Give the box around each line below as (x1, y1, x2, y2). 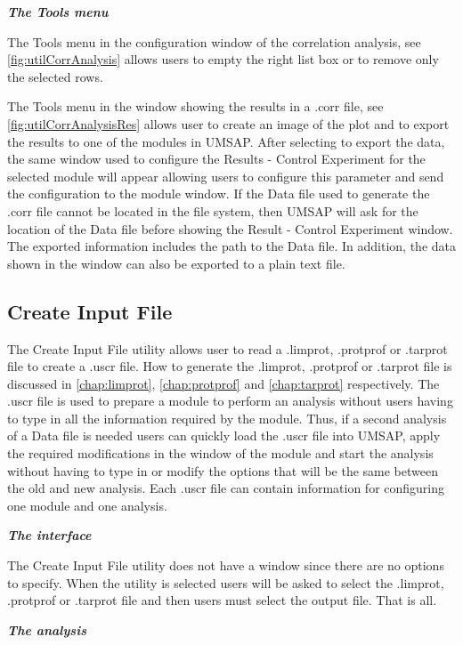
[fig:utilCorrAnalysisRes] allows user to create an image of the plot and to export (7, 114, 450, 133)
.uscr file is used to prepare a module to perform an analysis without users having (7, 391, 453, 410)
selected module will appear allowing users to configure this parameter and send (7, 166, 444, 185)
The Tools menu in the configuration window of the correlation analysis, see (7, 32, 421, 51)
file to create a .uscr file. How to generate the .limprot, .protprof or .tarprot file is (7, 357, 452, 375)
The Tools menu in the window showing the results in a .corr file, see (7, 97, 384, 116)
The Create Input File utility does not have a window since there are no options (7, 556, 444, 575)
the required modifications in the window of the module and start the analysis (7, 444, 434, 463)
